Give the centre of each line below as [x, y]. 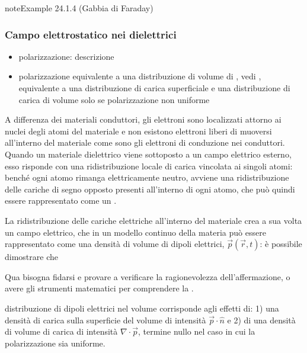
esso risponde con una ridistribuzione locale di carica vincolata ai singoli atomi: [149, 166]
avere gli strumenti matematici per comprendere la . [99, 288]
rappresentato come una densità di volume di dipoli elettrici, [115, 244]
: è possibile [281, 244]
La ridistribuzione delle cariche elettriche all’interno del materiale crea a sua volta [153, 220]
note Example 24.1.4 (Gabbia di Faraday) [79, 8]
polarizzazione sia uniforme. [55, 343]
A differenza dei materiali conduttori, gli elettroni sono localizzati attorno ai [143, 119]
